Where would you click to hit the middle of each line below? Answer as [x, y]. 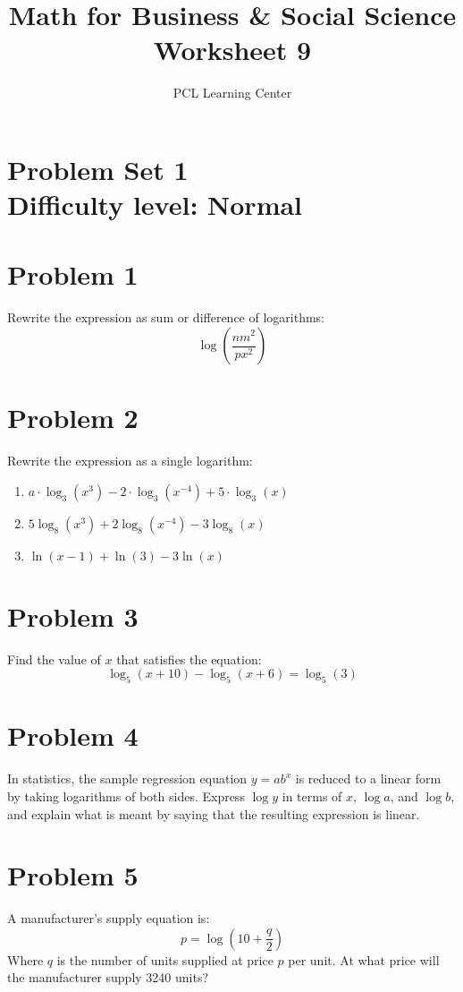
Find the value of [54, 658]
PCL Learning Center [232, 93]
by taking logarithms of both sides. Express [126, 795]
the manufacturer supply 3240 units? [108, 977]
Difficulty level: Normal [155, 205]
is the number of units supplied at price [165, 959]
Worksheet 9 [232, 50]
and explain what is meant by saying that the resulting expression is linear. [214, 813]
